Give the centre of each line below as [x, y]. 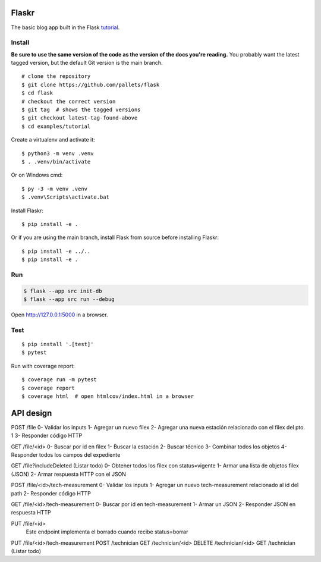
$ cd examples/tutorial [56, 126]
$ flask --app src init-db [63, 291]
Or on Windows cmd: [37, 175]
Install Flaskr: [27, 211]
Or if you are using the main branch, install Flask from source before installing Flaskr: [115, 237]
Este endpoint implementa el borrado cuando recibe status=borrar [107, 532]
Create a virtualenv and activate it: [53, 140]
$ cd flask [37, 93]
